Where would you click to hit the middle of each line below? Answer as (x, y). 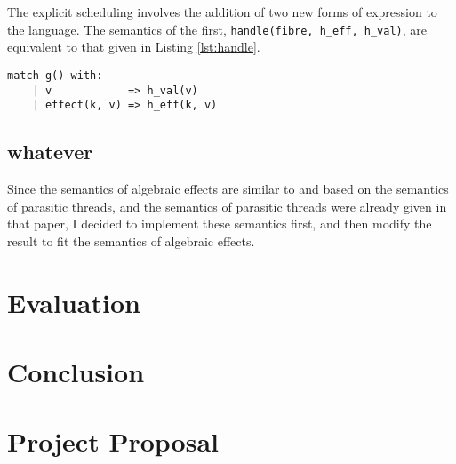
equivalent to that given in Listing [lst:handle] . (134, 47)
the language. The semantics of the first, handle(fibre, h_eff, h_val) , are (217, 29)
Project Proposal (113, 441)
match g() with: (55, 75)
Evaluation (74, 302)
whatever (50, 152)
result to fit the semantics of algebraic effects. (131, 240)
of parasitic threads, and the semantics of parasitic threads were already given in (227, 206)
